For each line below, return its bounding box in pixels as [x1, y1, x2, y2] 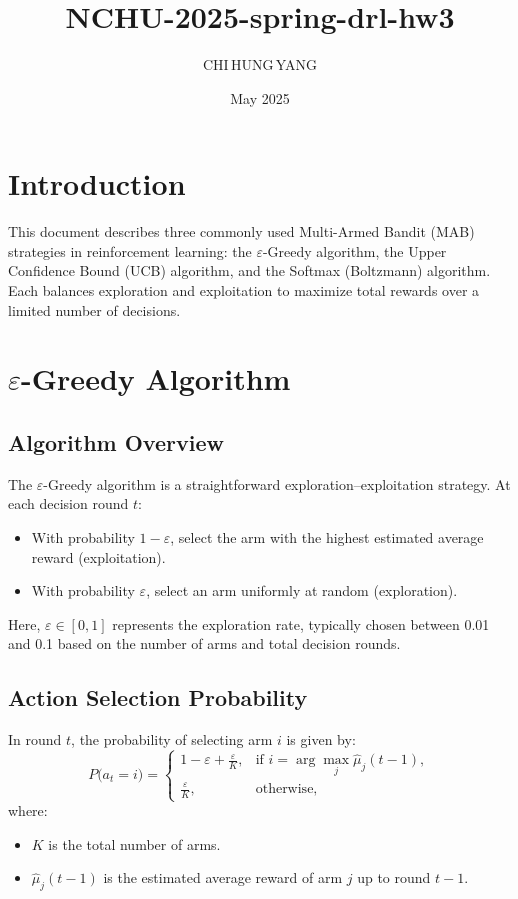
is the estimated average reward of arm [103, 867, 343, 888]
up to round [357, 867, 431, 888]
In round [8, 729, 62, 750]
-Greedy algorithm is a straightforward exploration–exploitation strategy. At [43, 473, 511, 494]
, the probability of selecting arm [71, 729, 273, 750]
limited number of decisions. [8, 299, 181, 320]
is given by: [286, 729, 356, 750]
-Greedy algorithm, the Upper [262, 240, 447, 261]
